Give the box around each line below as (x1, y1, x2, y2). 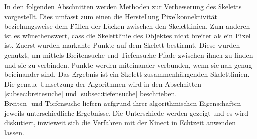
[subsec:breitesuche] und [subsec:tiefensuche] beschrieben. (4, 88, 177, 99)
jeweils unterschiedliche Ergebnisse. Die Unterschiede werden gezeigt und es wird (4, 107, 249, 118)
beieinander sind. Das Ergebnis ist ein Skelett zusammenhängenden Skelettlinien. (4, 69, 250, 79)
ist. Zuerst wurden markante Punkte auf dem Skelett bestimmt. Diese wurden (4, 40, 240, 50)
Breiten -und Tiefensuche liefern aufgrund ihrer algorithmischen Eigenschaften (4, 98, 241, 108)
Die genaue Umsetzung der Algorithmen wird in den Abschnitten (4, 78, 202, 89)
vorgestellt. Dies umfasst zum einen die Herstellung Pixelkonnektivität (4, 11, 217, 21)
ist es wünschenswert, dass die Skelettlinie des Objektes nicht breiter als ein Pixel (4, 30, 251, 40)
